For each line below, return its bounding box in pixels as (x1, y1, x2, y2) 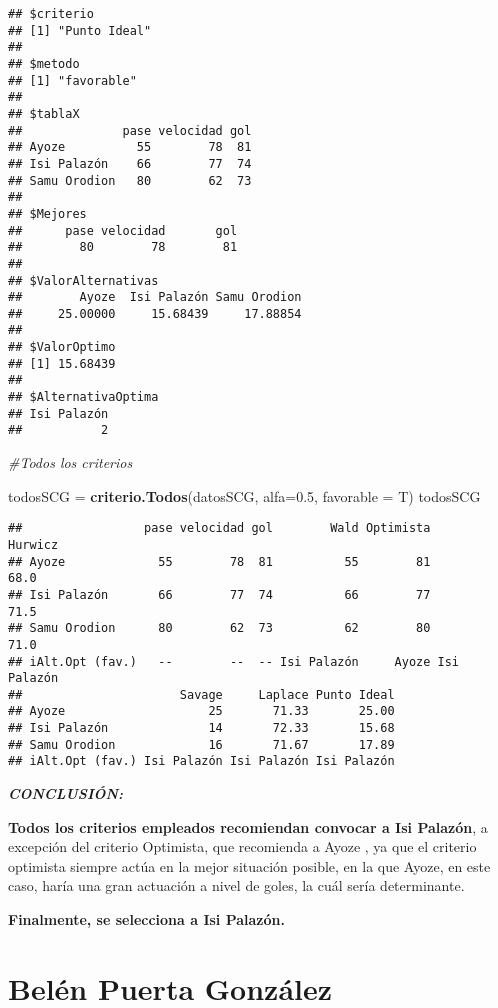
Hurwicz (8, 537, 59, 552)
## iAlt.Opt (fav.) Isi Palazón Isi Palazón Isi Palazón (8, 754, 395, 769)
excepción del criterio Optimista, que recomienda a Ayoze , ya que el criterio (8, 836, 477, 857)
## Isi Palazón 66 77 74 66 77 (8, 587, 431, 602)
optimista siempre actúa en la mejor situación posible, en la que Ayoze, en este (8, 855, 491, 876)
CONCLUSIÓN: (8, 783, 123, 804)
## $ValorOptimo (8, 340, 116, 355)
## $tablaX (8, 106, 80, 121)
